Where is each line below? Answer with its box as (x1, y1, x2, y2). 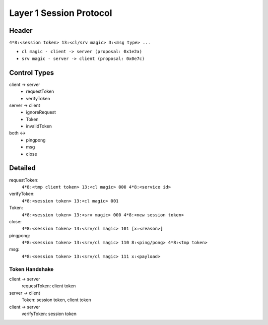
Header (9, 26, 33, 35)
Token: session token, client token (21, 297, 91, 303)
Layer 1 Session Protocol (9, 7, 112, 18)
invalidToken (26, 123, 52, 129)
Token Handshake (9, 265, 54, 272)
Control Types (9, 68, 54, 77)
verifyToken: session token (21, 311, 77, 317)
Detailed (9, 164, 36, 172)
